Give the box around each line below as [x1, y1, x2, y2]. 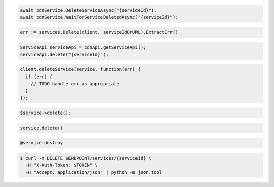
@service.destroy [20, 140, 63, 146]
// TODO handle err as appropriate [30, 81, 119, 86]
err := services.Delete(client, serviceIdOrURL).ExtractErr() [20, 29, 178, 35]
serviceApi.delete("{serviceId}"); [20, 51, 109, 57]
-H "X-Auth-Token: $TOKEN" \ [25, 162, 98, 168]
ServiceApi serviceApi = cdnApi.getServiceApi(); [20, 45, 146, 50]
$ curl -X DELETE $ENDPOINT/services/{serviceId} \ [20, 155, 152, 161]
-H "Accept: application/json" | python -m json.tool [25, 169, 162, 175]
